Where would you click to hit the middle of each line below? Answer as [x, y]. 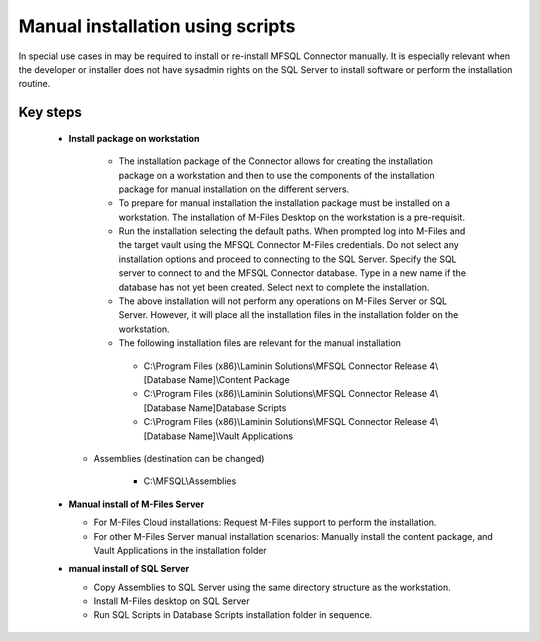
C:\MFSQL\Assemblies [190, 481]
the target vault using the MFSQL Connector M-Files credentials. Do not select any [288, 245]
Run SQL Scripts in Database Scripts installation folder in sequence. [233, 615]
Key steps [50, 112]
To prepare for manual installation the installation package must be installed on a [284, 203]
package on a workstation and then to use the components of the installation [276, 175]
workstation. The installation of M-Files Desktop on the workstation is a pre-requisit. [291, 217]
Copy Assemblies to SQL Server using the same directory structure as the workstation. [272, 587]
